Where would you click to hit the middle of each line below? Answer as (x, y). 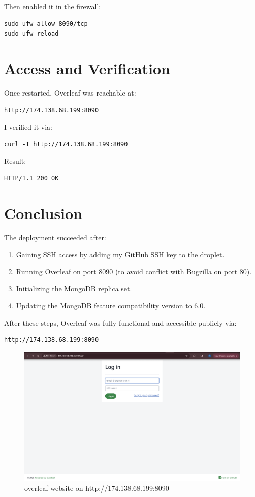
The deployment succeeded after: (55, 237)
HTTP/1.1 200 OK (31, 178)
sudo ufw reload (31, 34)
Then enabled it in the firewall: (53, 6)
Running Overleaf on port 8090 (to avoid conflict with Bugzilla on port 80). (134, 271)
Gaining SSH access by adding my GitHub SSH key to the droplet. (120, 254)
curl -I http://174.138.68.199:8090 (66, 144)
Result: (15, 161)
